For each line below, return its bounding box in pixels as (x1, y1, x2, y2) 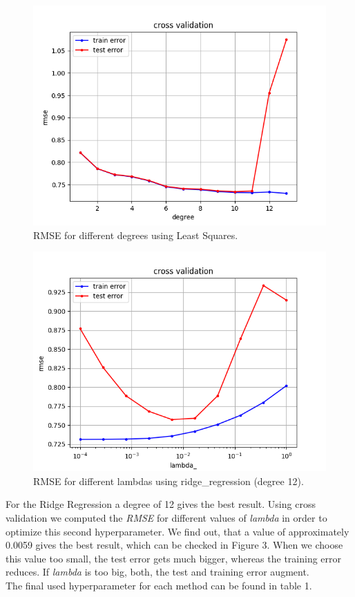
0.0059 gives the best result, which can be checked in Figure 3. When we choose (6, 538, 343, 552)
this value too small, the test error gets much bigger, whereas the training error (6, 551, 342, 565)
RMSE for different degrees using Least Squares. (33, 227, 238, 242)
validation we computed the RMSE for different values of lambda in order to (6, 510, 327, 524)
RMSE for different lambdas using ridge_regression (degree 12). (33, 473, 304, 488)
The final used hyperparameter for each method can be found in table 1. (6, 578, 312, 592)
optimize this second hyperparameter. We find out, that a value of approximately (6, 524, 349, 538)
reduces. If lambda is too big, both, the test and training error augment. (6, 565, 309, 579)
